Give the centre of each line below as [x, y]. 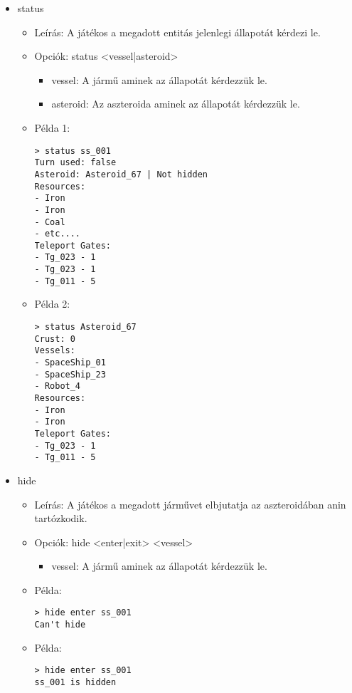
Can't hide [60, 625]
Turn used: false [75, 163]
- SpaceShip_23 [70, 374]
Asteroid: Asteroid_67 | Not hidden [121, 174]
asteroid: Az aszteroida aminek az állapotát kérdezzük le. [176, 104]
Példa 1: [52, 127]
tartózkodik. [61, 518]
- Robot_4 [58, 386]
